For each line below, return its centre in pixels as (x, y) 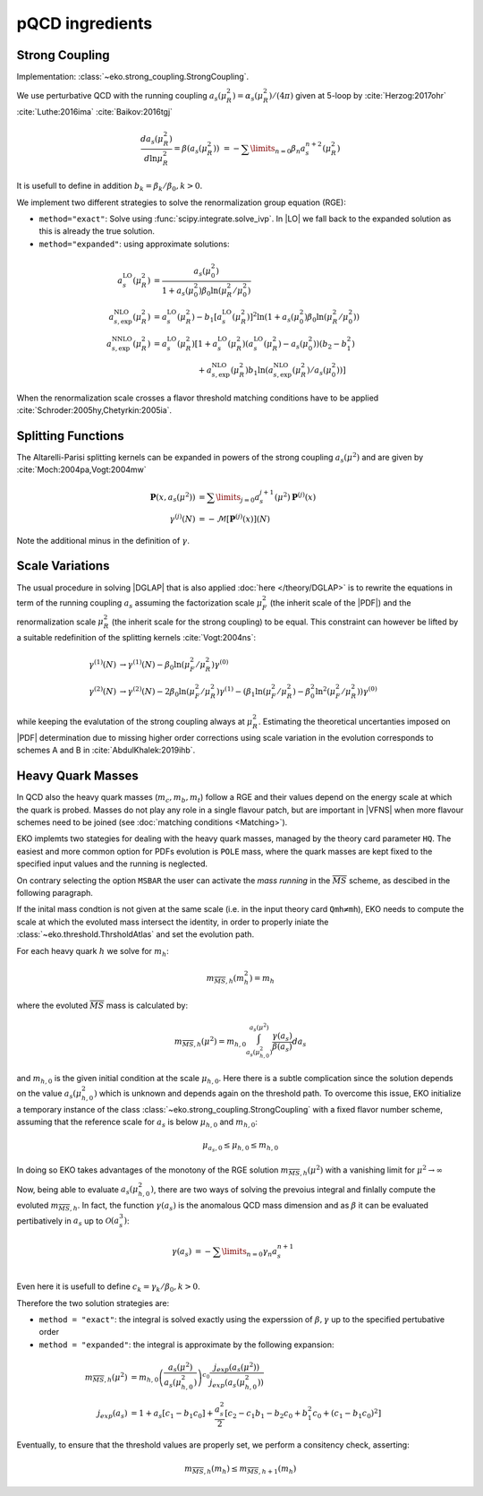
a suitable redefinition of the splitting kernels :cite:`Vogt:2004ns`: (136, 638)
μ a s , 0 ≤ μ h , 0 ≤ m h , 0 (241, 1147)
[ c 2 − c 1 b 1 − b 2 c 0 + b (267, 1414)
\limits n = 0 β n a (278, 150)
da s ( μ (152, 140)
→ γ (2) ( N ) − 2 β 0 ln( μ (157, 692)
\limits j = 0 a (238, 498)
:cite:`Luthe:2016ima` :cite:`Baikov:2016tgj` (95, 112)
